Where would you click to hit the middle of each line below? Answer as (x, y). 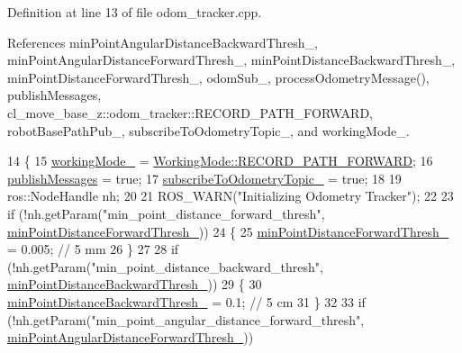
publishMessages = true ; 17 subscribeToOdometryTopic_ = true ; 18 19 (204, 178)
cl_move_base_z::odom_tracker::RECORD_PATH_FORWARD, (190, 112)
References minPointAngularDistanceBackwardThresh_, (163, 42)
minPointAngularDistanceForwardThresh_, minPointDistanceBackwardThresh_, (231, 60)
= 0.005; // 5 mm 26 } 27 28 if (93, 249)
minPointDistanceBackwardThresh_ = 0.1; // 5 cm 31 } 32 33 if (186, 301)
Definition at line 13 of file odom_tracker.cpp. (135, 12)
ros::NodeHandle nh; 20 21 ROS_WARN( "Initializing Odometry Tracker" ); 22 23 (231, 196)
